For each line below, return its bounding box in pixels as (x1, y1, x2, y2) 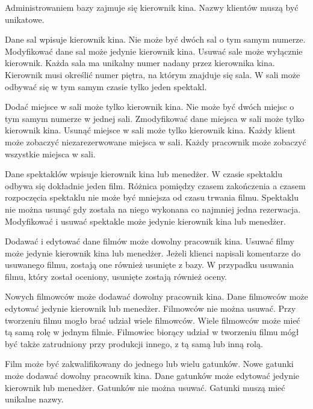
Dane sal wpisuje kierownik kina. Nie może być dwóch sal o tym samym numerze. (5, 33, 306, 46)
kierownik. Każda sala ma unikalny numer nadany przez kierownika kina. (5, 56, 275, 69)
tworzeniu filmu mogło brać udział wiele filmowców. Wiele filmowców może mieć (5, 314, 300, 326)
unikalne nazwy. (5, 393, 64, 405)
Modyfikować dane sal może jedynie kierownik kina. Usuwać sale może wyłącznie (5, 44, 303, 57)
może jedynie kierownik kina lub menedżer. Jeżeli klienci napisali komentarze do (5, 246, 301, 259)
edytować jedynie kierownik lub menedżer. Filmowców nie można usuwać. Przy (5, 302, 296, 315)
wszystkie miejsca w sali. (5, 147, 96, 160)
